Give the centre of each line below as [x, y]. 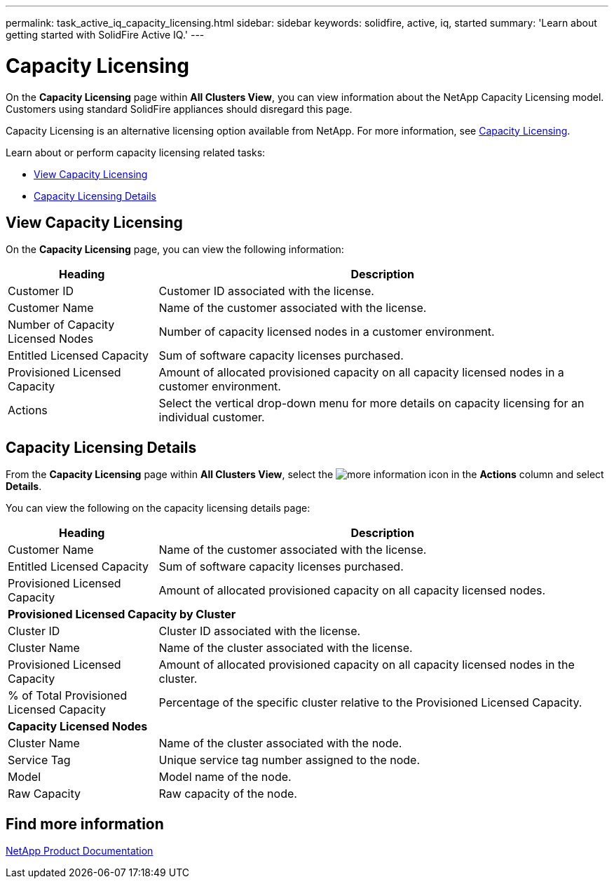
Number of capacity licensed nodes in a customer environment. [327, 332]
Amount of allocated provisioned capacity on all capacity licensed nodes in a [361, 373]
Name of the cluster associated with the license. [286, 648]
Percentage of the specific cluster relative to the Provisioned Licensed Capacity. [370, 703]
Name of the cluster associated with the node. [280, 743]
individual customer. [212, 417]
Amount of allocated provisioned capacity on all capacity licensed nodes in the [367, 665]
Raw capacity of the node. [228, 794]
